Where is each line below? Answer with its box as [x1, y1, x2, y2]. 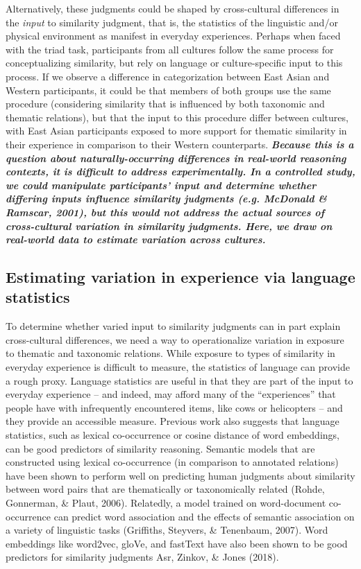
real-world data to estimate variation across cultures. [6, 232, 266, 247]
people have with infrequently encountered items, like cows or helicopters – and [6, 400, 343, 414]
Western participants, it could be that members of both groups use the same [6, 82, 331, 97]
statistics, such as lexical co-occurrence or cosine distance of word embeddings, [6, 428, 339, 442]
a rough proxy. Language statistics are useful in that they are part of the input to [6, 373, 353, 387]
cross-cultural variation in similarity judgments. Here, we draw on [6, 218, 333, 233]
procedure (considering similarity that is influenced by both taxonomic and [6, 96, 325, 111]
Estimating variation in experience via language [6, 266, 355, 288]
